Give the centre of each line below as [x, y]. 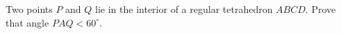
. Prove [321, 9]
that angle [27, 22]
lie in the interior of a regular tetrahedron [184, 9]
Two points [29, 9]
